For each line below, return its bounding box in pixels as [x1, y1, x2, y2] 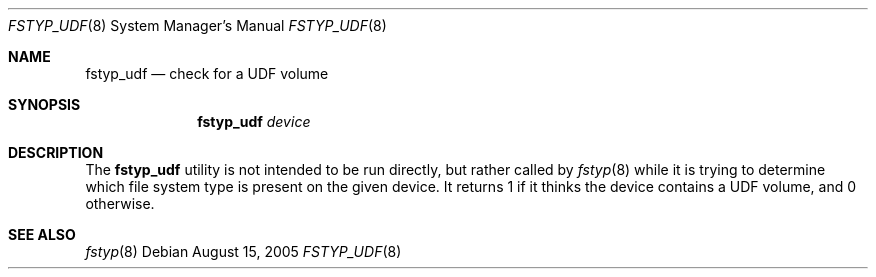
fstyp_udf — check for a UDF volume [85, 65, 329, 82]
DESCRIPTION [8, 144, 104, 161]
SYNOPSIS [8, 96, 81, 113]
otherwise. [85, 195, 155, 212]
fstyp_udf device [197, 113, 311, 130]
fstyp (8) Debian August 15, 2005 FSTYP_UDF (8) [85, 243, 402, 260]
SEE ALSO [8, 226, 76, 243]
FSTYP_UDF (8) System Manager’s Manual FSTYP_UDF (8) [8, 17, 387, 34]
